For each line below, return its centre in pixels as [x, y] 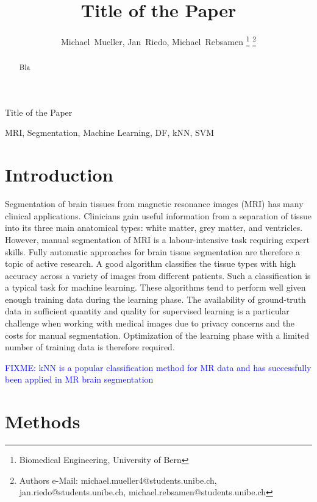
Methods [43, 421]
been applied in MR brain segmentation [79, 379]
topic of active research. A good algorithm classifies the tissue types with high [151, 263]
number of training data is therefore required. [90, 347]
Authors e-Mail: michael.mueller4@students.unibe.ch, [118, 480]
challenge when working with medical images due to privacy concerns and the [150, 323]
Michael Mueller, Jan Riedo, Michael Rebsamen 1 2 [158, 41]
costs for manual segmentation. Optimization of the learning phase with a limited [157, 335]
